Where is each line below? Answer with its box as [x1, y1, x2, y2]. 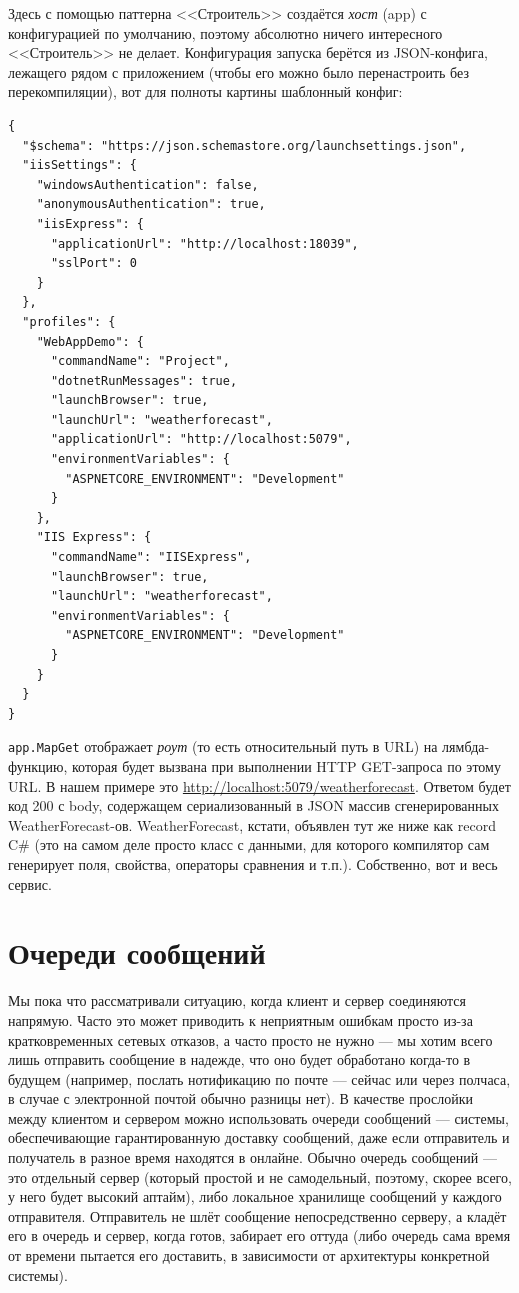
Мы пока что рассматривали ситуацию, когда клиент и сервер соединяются [8, 990, 466, 1011]
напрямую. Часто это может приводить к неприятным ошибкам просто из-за [8, 1009, 473, 1030]
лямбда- [442, 736, 490, 757]
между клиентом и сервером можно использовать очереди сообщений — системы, [8, 1107, 509, 1128]
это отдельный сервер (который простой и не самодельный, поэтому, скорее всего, [8, 1166, 512, 1187]
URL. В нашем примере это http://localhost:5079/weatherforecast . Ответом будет [8, 775, 511, 796]
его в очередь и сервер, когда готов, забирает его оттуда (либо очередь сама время [8, 1225, 511, 1246]
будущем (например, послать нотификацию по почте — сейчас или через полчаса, [8, 1068, 511, 1089]
